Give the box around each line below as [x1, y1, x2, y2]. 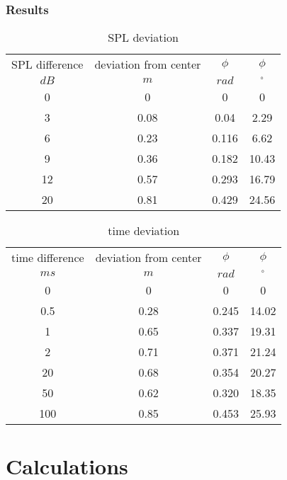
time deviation [108, 222, 180, 239]
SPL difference [11, 56, 84, 73]
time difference [11, 249, 84, 266]
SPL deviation [108, 29, 179, 46]
